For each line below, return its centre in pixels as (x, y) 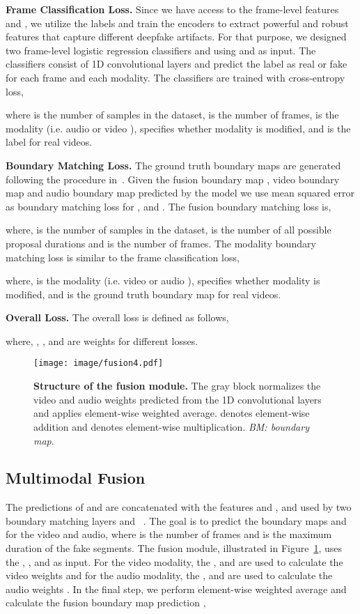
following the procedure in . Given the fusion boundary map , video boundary (173, 179)
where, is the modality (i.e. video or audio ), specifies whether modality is (163, 281)
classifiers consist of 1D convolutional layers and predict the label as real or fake (177, 64)
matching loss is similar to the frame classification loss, (123, 257)
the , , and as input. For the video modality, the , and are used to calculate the (174, 561)
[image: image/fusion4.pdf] (99, 363)
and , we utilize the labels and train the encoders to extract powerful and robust (177, 23)
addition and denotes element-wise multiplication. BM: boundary (171, 426)
